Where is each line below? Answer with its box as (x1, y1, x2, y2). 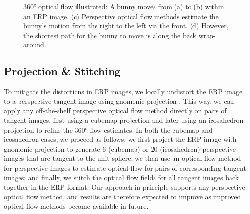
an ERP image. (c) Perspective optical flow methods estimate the (23, 11, 219, 21)
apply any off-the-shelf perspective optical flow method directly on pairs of (4, 105, 227, 116)
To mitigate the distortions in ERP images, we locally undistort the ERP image (4, 86, 243, 97)
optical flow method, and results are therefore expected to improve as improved (4, 191, 241, 201)
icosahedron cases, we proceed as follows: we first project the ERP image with (4, 134, 237, 144)
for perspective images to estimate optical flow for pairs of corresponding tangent (4, 162, 246, 173)
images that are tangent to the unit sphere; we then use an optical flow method (4, 153, 241, 163)
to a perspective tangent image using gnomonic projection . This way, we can (4, 96, 234, 106)
